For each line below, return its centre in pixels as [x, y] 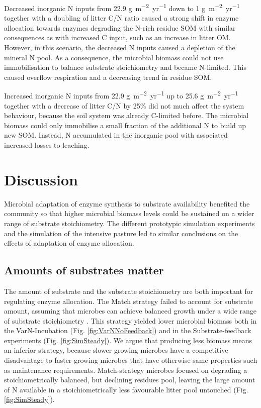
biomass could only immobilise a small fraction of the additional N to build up [125, 125]
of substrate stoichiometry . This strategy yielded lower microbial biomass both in [130, 320]
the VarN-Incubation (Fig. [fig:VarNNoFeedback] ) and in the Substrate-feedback [128, 330]
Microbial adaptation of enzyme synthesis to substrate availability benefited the [127, 203]
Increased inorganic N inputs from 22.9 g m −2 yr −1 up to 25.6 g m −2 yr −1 [121, 95]
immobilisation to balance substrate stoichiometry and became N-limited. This [125, 67]
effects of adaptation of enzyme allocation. [69, 243]
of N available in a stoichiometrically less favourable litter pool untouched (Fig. [126, 389]
